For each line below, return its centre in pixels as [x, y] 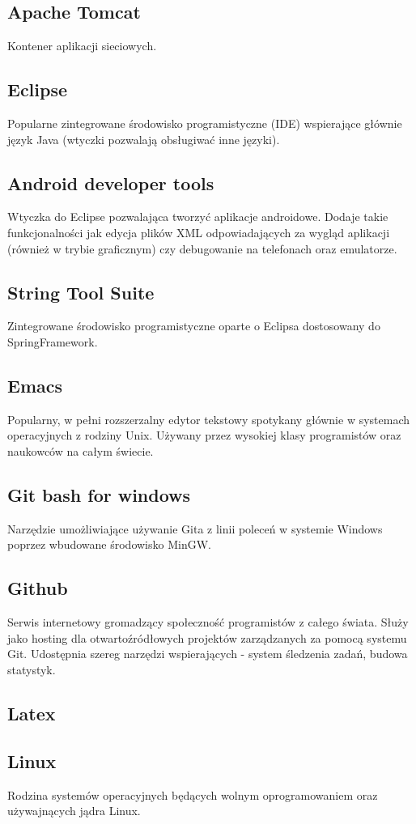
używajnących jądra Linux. [74, 811]
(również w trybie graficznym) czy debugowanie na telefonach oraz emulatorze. [202, 248]
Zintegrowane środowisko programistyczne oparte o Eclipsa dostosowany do [194, 326]
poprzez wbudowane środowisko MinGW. [109, 544]
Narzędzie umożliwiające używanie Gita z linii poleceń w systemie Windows [195, 528]
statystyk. [32, 669]
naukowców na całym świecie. [81, 450]
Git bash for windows [99, 494]
